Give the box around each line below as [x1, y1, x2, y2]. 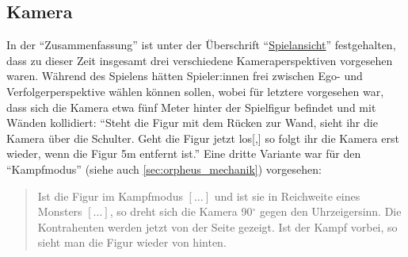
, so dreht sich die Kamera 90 [109, 203, 253, 220]
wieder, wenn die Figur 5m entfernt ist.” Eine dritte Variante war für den [6, 145, 361, 162]
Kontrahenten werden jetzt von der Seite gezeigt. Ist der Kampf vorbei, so [37, 218, 398, 235]
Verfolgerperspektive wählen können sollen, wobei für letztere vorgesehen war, [6, 82, 384, 99]
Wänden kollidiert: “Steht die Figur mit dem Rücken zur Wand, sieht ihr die [6, 114, 378, 131]
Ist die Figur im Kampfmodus [37, 187, 183, 204]
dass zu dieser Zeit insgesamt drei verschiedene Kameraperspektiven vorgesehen [6, 52, 393, 68]
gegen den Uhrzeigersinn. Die [260, 203, 402, 220]
